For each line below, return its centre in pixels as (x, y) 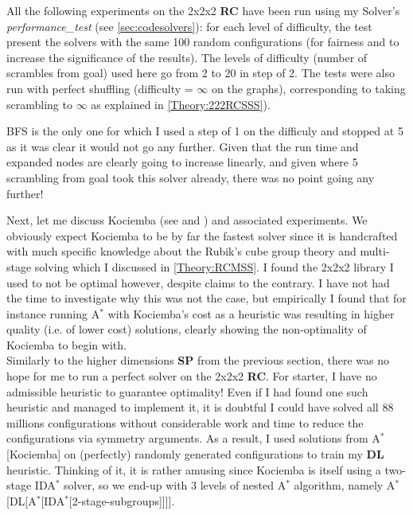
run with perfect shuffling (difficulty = (100, 88)
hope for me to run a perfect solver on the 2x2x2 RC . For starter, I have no (192, 376)
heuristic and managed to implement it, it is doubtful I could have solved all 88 (200, 407)
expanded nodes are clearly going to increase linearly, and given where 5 (182, 162)
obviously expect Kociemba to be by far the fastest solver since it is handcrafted (202, 235)
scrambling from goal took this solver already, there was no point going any (191, 177)
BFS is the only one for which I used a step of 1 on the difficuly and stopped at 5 (205, 131)
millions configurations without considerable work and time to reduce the (185, 422)
